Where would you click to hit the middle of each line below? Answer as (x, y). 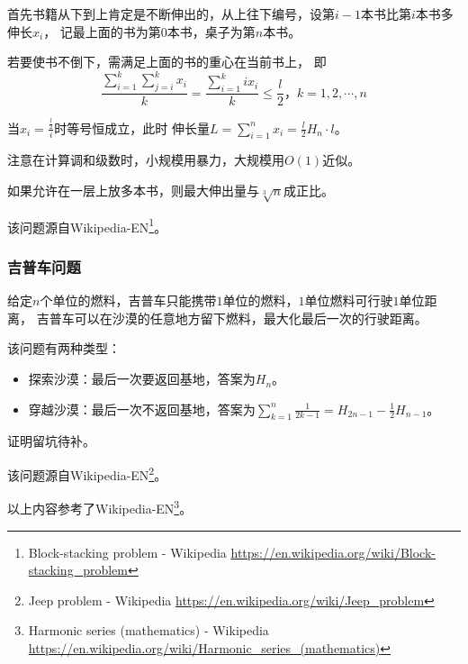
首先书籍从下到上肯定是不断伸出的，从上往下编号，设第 (171, 14)
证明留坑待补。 (51, 441)
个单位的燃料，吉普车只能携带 (128, 300)
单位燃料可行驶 (349, 300)
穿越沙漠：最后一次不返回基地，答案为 (142, 409)
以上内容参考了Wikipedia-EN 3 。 (100, 507)
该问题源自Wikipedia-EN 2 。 (87, 473)
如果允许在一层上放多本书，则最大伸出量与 (133, 191)
